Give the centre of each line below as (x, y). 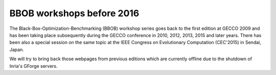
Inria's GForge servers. (33, 66)
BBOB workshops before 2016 (74, 13)
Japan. (17, 49)
